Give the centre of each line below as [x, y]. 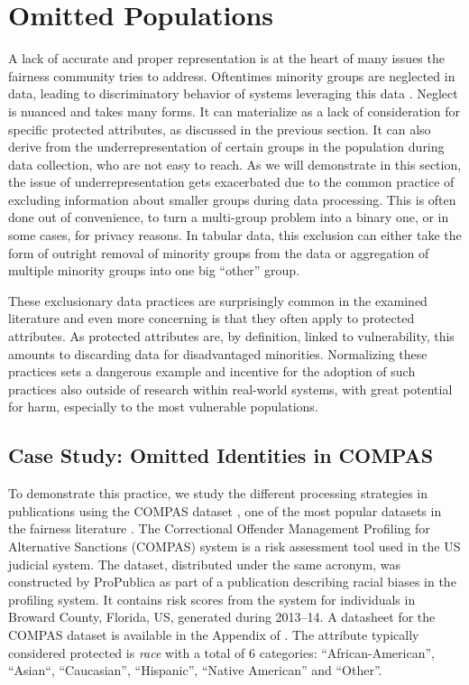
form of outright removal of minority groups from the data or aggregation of [219, 252]
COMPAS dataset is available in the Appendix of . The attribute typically [214, 634]
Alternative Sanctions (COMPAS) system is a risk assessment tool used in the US [234, 546]
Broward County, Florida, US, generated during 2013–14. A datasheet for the [222, 617]
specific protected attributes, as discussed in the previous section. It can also [220, 129]
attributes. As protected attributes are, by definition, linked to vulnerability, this [231, 336]
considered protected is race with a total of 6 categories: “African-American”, [221, 652]
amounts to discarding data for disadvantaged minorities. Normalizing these [218, 353]
